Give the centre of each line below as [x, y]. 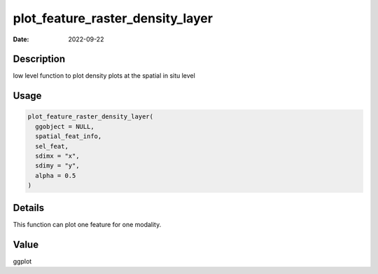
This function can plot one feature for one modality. [87, 224]
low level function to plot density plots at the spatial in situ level [104, 76]
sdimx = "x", [57, 156]
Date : [21, 39]
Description [39, 59]
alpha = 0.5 [56, 176]
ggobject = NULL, [65, 126]
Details [29, 208]
